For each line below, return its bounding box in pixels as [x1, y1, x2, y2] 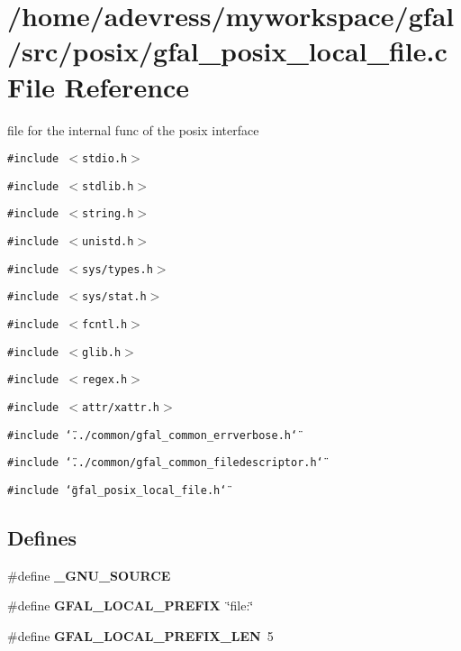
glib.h [82, 345, 122, 359]
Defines [7, 524, 77, 552]
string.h [82, 207, 134, 221]
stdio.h [82, 152, 128, 166]
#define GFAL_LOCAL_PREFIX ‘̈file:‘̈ [7, 596, 254, 615]
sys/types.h [82, 262, 153, 276]
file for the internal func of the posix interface [7, 120, 259, 139]
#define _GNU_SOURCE [7, 565, 171, 584]
